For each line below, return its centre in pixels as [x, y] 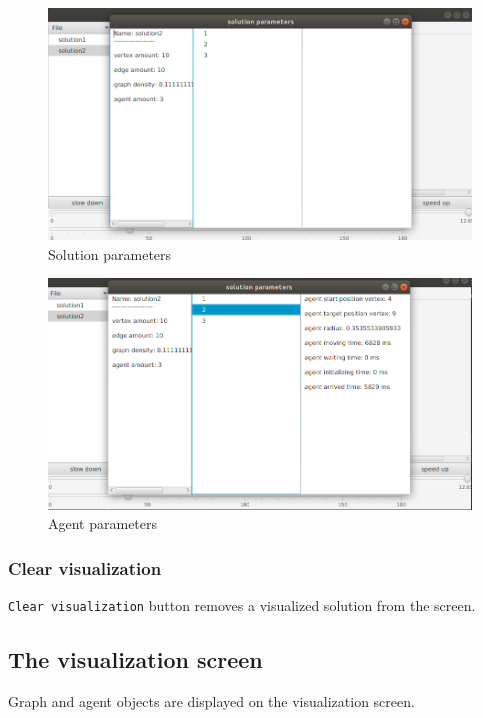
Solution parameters [110, 253]
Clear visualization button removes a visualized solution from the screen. [242, 605]
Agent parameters [103, 523]
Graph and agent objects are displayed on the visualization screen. [211, 700]
